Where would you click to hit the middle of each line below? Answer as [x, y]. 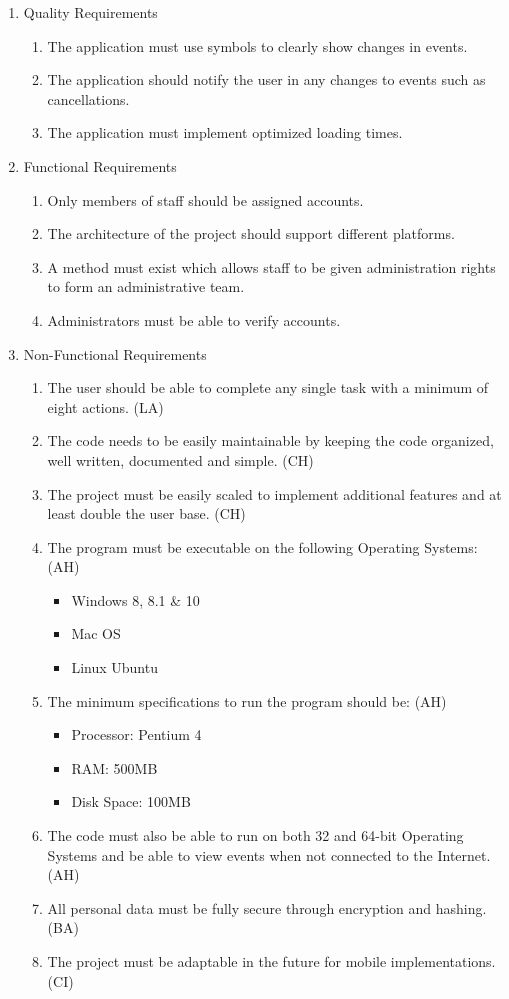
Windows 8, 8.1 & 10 [135, 599]
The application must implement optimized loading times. [225, 132]
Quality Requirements [90, 12]
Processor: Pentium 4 [136, 734]
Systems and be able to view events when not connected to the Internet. [269, 854]
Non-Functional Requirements [115, 353]
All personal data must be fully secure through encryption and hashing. [267, 907]
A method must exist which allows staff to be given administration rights [271, 266]
